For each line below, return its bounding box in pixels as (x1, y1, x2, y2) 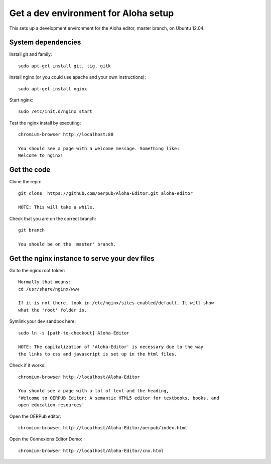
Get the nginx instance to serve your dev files (9, 254, 155, 263)
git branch (18, 227, 45, 233)
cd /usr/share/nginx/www (18, 286, 79, 292)
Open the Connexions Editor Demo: (9, 436, 83, 442)
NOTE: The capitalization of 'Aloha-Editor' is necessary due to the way (18, 344, 204, 350)
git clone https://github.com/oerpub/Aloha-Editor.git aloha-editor (18, 190, 193, 196)
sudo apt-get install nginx (18, 86, 87, 91)
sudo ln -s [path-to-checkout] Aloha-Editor (18, 330, 130, 336)
